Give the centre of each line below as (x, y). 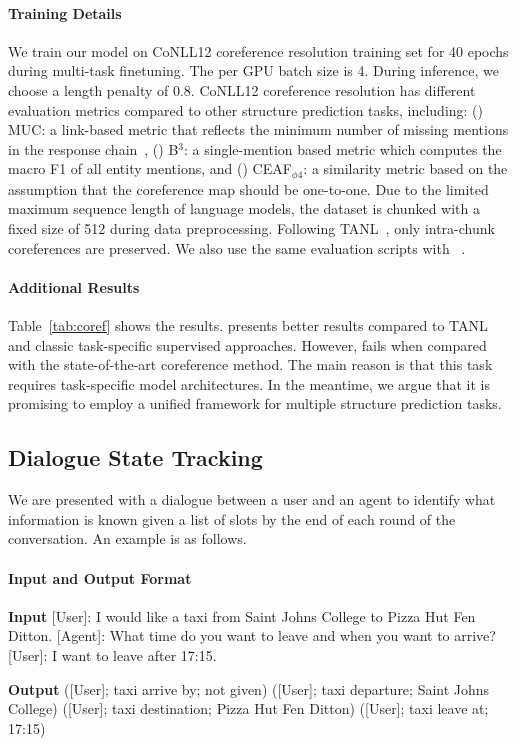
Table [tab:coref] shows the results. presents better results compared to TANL (248, 324)
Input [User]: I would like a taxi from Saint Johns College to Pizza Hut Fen (242, 615)
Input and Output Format (100, 577)
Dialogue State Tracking (135, 457)
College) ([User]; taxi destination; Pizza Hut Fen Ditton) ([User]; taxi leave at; (248, 708)
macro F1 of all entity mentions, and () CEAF (150, 168)
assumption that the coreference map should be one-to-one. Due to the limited (248, 188)
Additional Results (74, 286)
